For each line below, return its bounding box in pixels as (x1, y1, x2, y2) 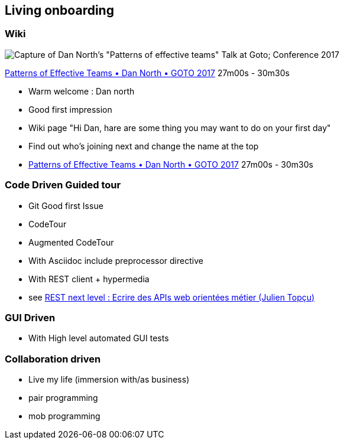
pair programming (28, 393, 98, 403)
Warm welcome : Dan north (28, 86, 135, 96)
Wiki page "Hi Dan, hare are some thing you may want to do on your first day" (28, 122, 331, 133)
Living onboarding (5, 3, 114, 18)
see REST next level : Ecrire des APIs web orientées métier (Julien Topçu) (28, 292, 315, 302)
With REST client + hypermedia (28, 273, 150, 284)
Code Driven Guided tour (5, 179, 121, 191)
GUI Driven (5, 311, 56, 324)
